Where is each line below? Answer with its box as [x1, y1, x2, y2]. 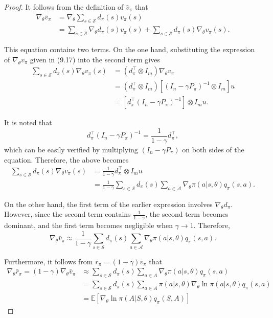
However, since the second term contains [4, 209, 131, 219]
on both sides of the [182, 144, 244, 154]
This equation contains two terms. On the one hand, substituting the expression [4, 44, 255, 55]
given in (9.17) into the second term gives [30, 54, 160, 64]
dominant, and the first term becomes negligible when [4, 220, 173, 231]
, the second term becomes [145, 209, 229, 219]
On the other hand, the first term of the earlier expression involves [4, 198, 213, 209]
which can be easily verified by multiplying [4, 144, 138, 154]
